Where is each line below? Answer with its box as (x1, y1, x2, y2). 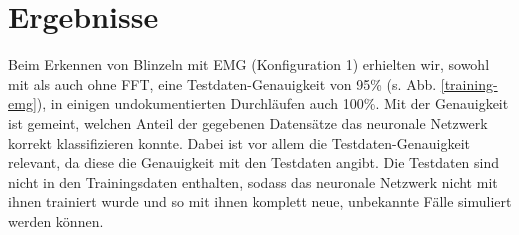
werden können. (8, 210, 104, 231)
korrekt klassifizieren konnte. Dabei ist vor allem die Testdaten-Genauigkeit (8, 132, 470, 153)
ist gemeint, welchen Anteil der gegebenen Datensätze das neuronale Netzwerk (8, 112, 488, 133)
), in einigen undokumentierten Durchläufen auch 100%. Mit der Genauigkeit (36, 93, 509, 114)
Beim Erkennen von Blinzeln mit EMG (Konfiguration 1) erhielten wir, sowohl (8, 54, 490, 75)
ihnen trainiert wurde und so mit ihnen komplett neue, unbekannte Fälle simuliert (8, 191, 512, 212)
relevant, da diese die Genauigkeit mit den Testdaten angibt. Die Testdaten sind (8, 152, 500, 173)
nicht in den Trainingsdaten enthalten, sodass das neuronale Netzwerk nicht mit (8, 171, 498, 192)
